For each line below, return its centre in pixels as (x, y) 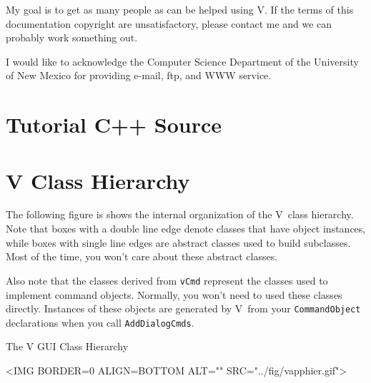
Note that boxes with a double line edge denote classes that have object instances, (186, 229)
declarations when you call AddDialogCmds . (100, 322)
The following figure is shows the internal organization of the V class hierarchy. (180, 214)
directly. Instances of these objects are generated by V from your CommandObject (183, 308)
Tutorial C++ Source (114, 124)
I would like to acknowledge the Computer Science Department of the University (182, 61)
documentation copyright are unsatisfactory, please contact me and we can (169, 23)
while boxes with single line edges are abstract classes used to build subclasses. (178, 242)
